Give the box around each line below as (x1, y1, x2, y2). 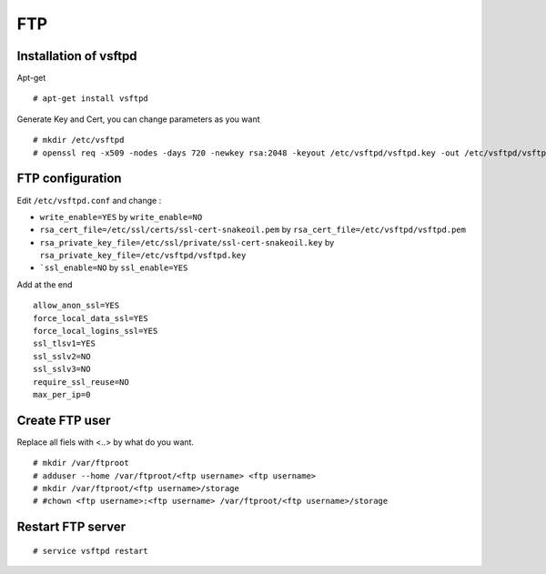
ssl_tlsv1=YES (33, 338, 96, 349)
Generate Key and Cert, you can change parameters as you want (16, 114, 260, 125)
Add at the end (16, 278, 73, 290)
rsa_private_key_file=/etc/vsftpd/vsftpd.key (39, 250, 247, 261)
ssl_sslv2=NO (33, 351, 91, 361)
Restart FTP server (16, 519, 126, 535)
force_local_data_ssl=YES (33, 313, 149, 323)
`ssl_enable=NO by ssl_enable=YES (39, 262, 188, 273)
